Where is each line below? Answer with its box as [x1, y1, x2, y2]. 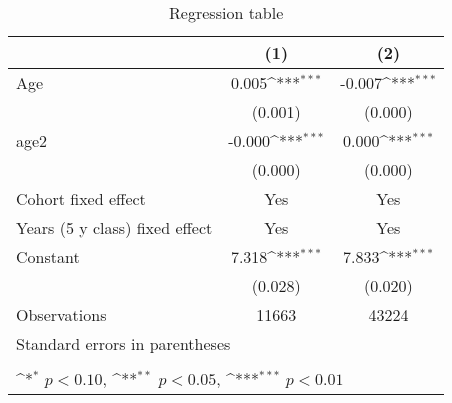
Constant [16, 245, 80, 268]
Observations [16, 303, 107, 326]
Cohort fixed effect [16, 187, 146, 210]
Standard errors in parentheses [16, 332, 231, 355]
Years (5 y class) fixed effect [16, 216, 213, 239]
